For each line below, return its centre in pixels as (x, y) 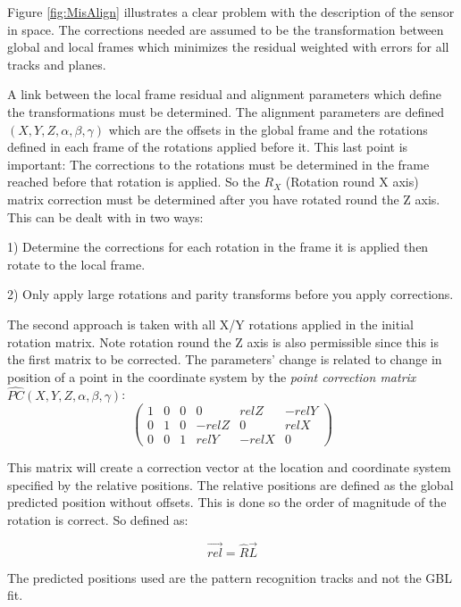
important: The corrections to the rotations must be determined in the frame (218, 164)
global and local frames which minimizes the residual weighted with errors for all (228, 47)
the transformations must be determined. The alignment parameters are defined (226, 111)
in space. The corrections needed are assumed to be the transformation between (226, 29)
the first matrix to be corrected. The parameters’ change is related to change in (225, 359)
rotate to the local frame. (76, 264)
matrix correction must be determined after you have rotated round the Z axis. (224, 199)
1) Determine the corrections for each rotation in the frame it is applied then (218, 247)
